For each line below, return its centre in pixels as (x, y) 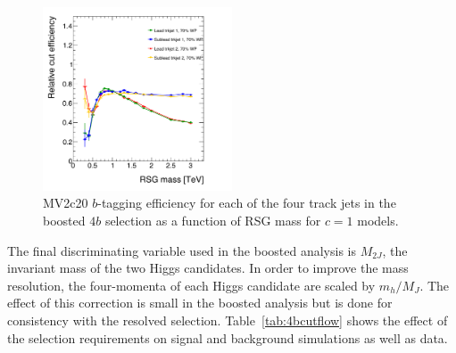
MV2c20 (66, 203)
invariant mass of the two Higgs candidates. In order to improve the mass (208, 268)
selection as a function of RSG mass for (213, 220)
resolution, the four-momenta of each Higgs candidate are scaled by (191, 285)
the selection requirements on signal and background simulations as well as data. (228, 337)
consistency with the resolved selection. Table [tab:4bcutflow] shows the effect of (228, 320)
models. (378, 220)
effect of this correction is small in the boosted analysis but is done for (200, 303)
